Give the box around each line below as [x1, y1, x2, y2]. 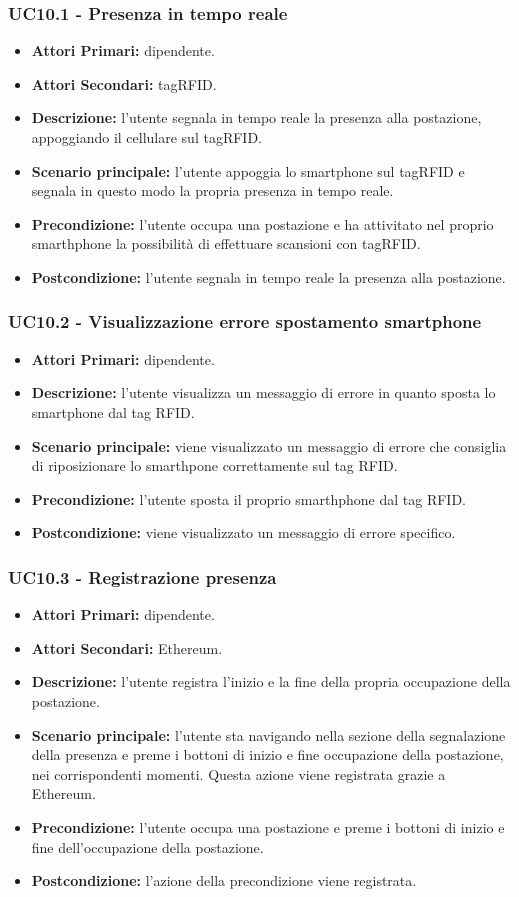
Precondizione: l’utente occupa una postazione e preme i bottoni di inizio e [31, 816, 505, 837]
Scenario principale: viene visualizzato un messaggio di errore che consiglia [31, 435, 507, 456]
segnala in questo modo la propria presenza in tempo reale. [31, 180, 394, 201]
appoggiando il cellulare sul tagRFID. [31, 127, 262, 147]
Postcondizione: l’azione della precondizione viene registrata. [31, 870, 417, 891]
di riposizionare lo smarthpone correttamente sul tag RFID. [31, 455, 398, 476]
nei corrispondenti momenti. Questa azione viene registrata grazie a [31, 763, 446, 784]
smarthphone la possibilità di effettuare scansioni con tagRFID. [31, 233, 421, 254]
